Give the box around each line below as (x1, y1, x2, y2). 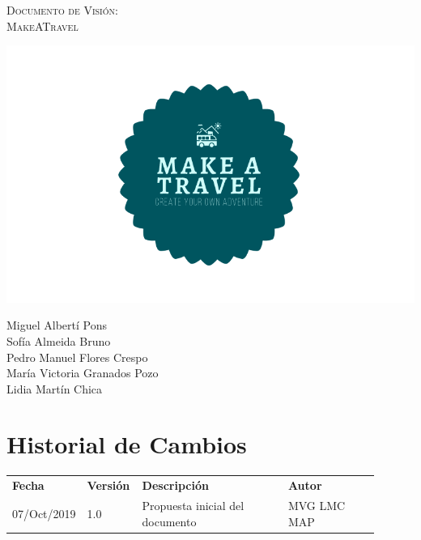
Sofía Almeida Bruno (6, 332, 111, 349)
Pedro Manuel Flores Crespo (6, 348, 148, 365)
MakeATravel (6, 17, 79, 34)
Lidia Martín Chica (6, 380, 103, 397)
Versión (87, 477, 130, 494)
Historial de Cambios (6, 427, 247, 461)
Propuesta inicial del (142, 497, 245, 513)
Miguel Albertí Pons (6, 317, 107, 334)
